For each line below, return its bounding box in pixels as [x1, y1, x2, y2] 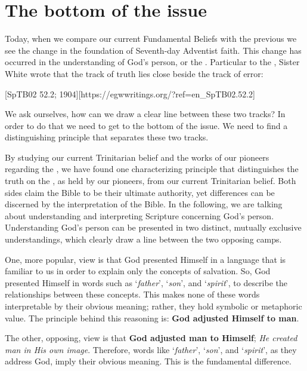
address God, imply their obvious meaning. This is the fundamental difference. [5, 355, 292, 367]
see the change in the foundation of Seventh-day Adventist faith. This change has [5, 44, 302, 56]
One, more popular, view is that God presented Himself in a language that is [5, 253, 286, 265]
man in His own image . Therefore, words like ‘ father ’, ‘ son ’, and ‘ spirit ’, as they [5, 343, 297, 355]
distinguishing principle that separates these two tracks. [5, 131, 209, 143]
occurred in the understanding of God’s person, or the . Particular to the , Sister [5, 56, 300, 68]
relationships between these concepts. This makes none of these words [5, 288, 260, 301]
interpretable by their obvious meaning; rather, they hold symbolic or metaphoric [5, 300, 302, 312]
